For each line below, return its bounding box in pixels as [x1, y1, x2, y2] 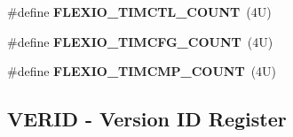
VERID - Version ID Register [7, 105, 287, 133]
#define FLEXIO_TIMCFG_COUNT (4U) [7, 32, 273, 50]
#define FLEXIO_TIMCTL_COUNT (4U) [7, 3, 272, 20]
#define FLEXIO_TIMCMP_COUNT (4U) [7, 62, 277, 80]
